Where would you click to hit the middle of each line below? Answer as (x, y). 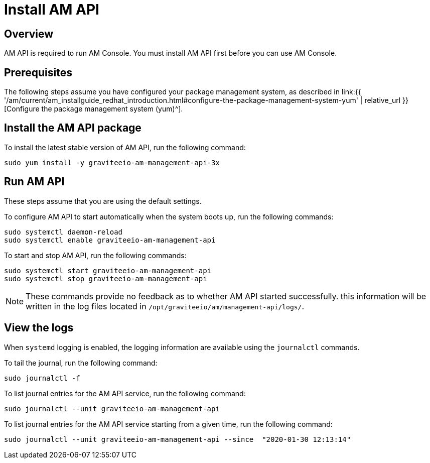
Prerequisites (38, 72)
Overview (29, 34)
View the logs (39, 328)
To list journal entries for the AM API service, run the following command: (125, 393)
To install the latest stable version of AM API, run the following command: (125, 147)
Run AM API (34, 182)
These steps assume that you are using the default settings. (103, 201)
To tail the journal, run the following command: (81, 363)
